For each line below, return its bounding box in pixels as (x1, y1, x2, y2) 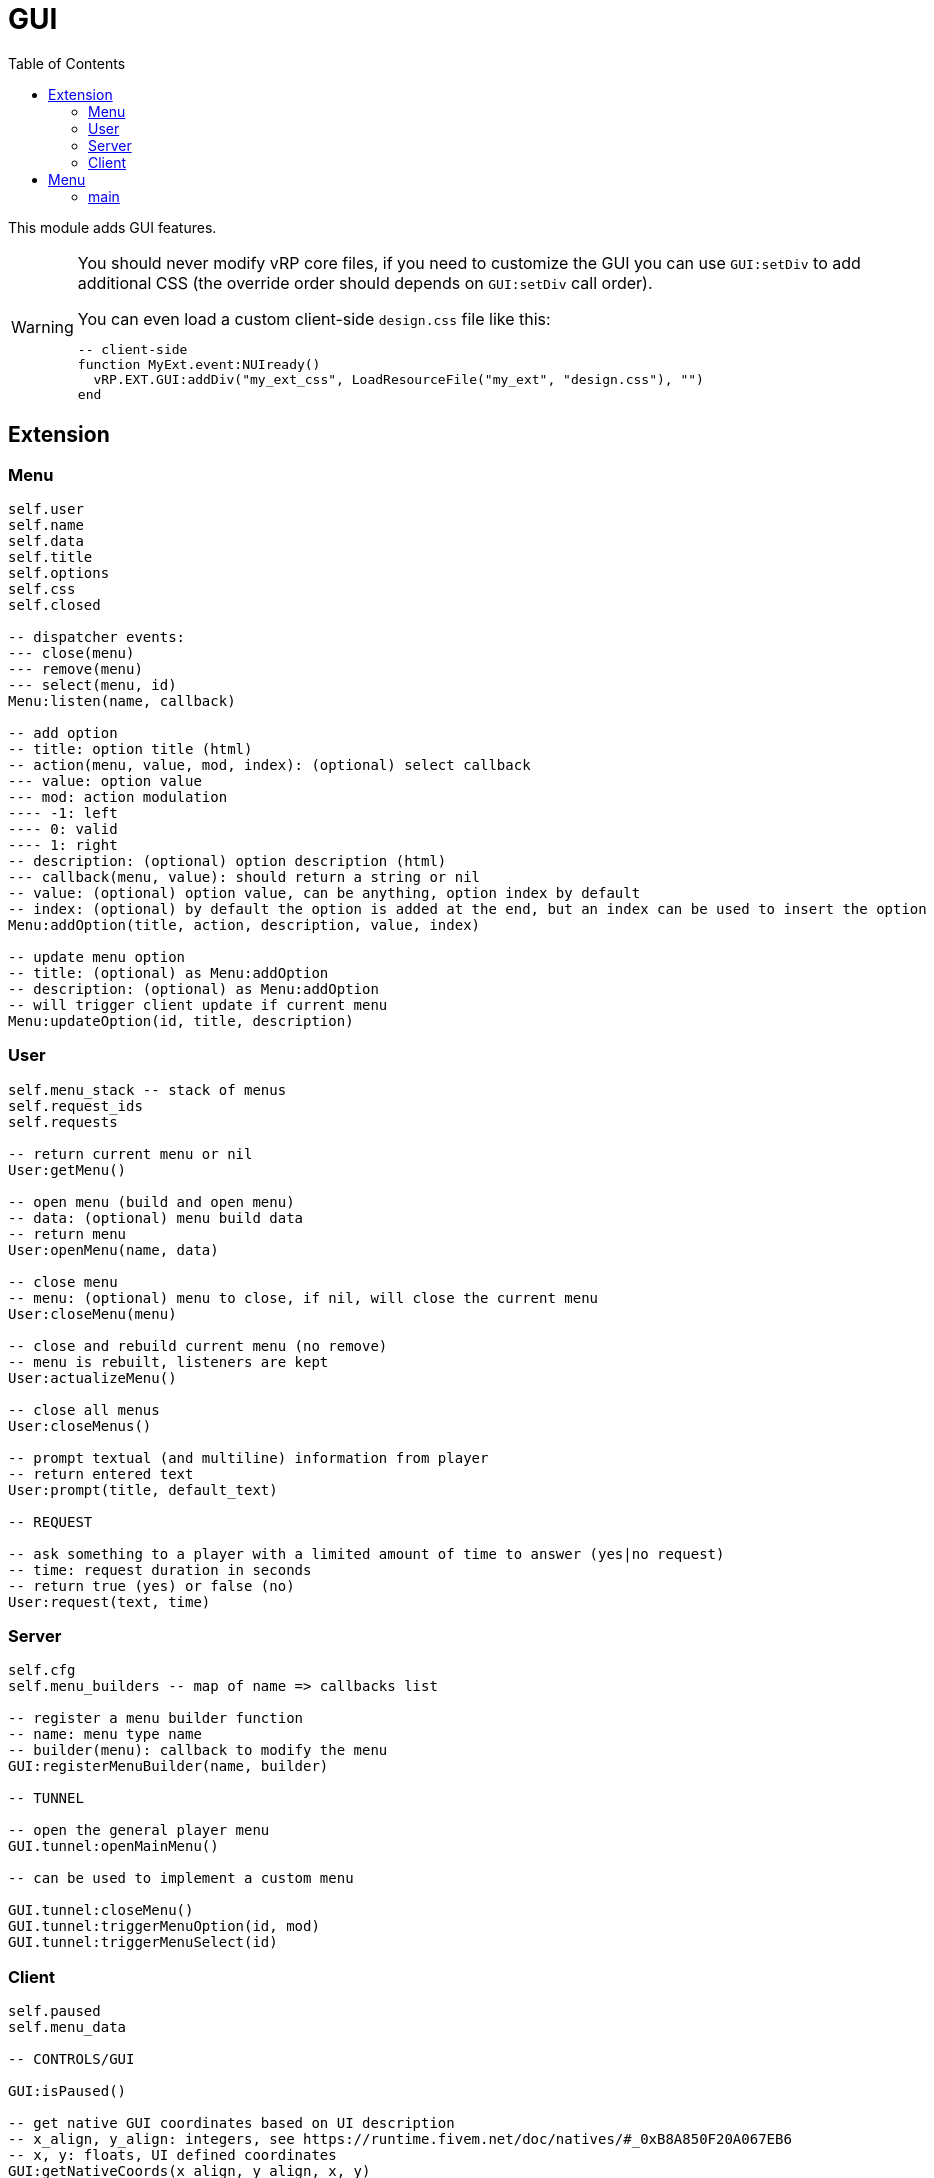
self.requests (8, 1113, 118, 1130)
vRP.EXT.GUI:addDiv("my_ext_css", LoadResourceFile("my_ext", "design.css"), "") (93, 371, 704, 387)
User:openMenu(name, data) (8, 1241, 219, 1258)
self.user (8, 500, 84, 517)
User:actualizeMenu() (8, 1369, 177, 1386)
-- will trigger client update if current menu (8, 996, 388, 1013)
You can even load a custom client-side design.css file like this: (77, 308, 551, 329)
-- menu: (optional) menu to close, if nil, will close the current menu (8, 1289, 599, 1306)
